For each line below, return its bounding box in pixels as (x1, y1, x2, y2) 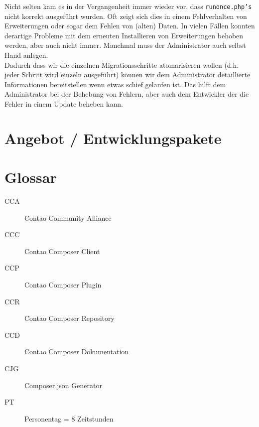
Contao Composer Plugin (24, 280, 102, 290)
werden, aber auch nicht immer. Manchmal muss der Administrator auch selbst (4, 40, 246, 50)
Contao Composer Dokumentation (24, 346, 129, 357)
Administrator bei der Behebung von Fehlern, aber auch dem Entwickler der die (4, 89, 249, 99)
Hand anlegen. (4, 50, 48, 60)
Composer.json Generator (24, 380, 102, 390)
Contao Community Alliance (24, 212, 112, 223)
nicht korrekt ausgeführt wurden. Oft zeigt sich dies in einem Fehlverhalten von (4, 10, 247, 21)
